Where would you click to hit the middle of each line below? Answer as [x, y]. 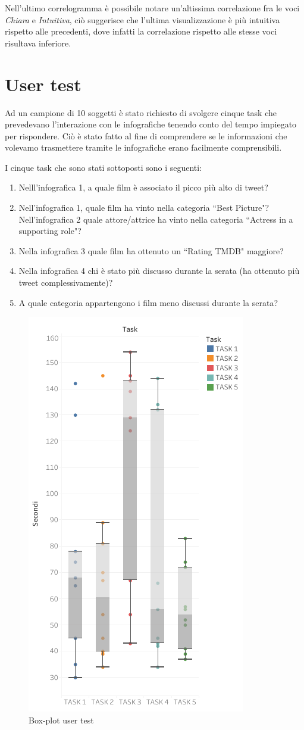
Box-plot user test [61, 720]
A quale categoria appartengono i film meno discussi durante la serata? [148, 302]
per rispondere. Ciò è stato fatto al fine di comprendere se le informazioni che [146, 135]
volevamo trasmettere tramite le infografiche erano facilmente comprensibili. [143, 147]
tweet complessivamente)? [66, 283]
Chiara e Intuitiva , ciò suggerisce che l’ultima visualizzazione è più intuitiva [142, 19]
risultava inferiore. [38, 43]
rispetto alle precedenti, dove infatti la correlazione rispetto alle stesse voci [141, 31]
